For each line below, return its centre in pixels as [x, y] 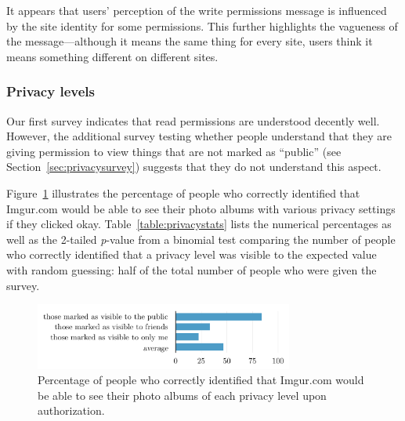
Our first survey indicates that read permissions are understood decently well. [193, 120]
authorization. [71, 410]
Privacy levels [51, 91]
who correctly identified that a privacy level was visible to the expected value [192, 254]
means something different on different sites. [112, 56]
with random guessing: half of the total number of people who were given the [192, 269]
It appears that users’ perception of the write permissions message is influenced [197, 10]
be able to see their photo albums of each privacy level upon [182, 395]
